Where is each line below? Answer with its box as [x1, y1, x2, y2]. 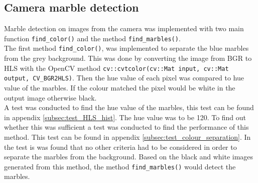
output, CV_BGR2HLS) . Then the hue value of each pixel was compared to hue [4, 72, 244, 83]
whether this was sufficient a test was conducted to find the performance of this [4, 122, 249, 132]
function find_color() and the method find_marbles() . [4, 33, 181, 43]
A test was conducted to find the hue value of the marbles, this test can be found [4, 102, 254, 113]
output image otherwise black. [4, 92, 97, 103]
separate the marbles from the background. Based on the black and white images [4, 151, 253, 162]
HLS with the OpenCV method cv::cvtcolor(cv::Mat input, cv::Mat [4, 62, 229, 73]
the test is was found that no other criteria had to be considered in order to [4, 141, 237, 152]
